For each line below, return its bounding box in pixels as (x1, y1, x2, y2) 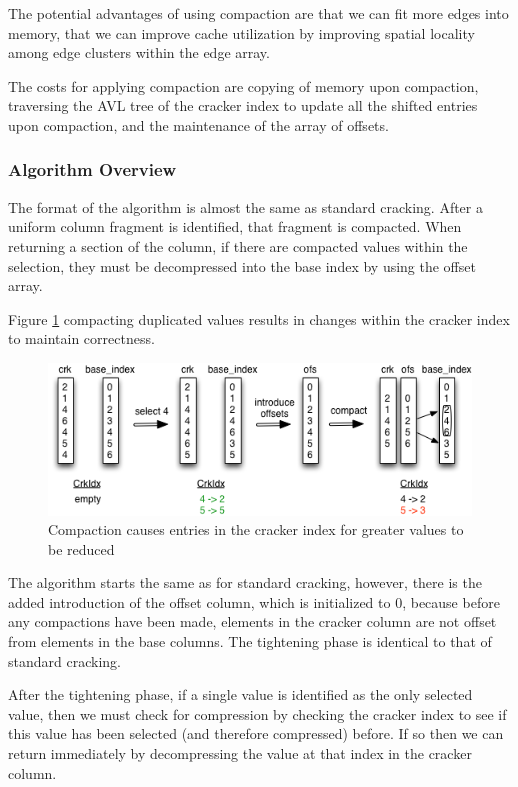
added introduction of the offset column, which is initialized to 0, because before (8, 591, 500, 612)
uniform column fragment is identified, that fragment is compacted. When (8, 216, 462, 237)
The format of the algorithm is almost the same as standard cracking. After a (8, 196, 483, 217)
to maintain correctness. (8, 328, 155, 349)
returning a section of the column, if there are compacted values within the (8, 235, 468, 256)
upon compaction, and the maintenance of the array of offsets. (8, 114, 389, 135)
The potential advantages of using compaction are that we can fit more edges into (8, 3, 509, 23)
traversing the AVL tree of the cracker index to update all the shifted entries (8, 95, 478, 116)
